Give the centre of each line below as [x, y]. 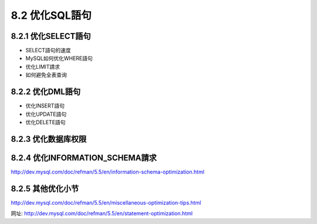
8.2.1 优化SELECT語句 [51, 36]
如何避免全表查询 [46, 75]
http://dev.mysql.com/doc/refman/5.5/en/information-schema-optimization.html [108, 172]
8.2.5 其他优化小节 [45, 188]
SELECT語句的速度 [48, 51]
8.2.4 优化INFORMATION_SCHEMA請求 [84, 158]
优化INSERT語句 [45, 106]
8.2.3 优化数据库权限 [49, 139]
